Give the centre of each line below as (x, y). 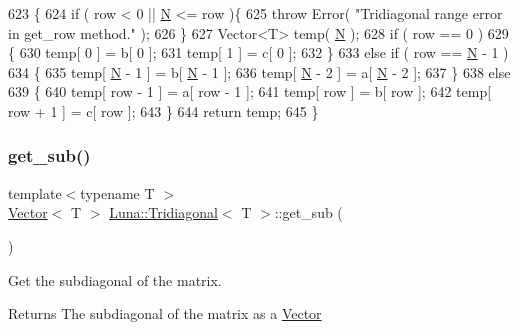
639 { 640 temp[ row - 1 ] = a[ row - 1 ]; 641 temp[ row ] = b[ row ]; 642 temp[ (250, 91)
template (35, 192)
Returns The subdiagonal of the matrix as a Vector (165, 313)
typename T (117, 192)
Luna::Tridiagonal (163, 212)
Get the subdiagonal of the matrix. (115, 279)
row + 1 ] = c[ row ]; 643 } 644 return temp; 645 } (163, 110)
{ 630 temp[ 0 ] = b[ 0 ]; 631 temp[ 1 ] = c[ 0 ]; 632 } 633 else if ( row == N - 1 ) (258, 52)
